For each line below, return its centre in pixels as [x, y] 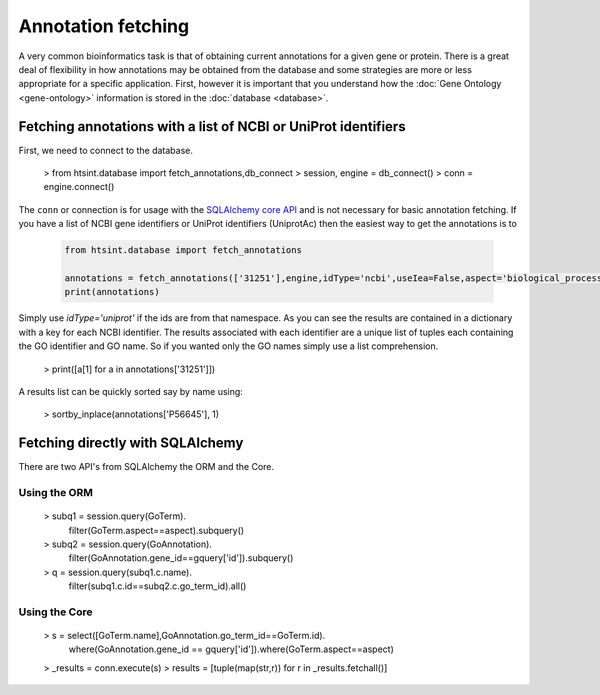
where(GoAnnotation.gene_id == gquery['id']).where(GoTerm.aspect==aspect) [231, 649]
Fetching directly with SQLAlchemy [131, 443]
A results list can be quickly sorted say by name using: [131, 391]
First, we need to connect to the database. [106, 150]
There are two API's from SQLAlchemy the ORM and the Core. [146, 467]
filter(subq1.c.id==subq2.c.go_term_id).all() [157, 586]
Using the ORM [56, 492]
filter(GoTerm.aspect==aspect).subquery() [156, 530]
